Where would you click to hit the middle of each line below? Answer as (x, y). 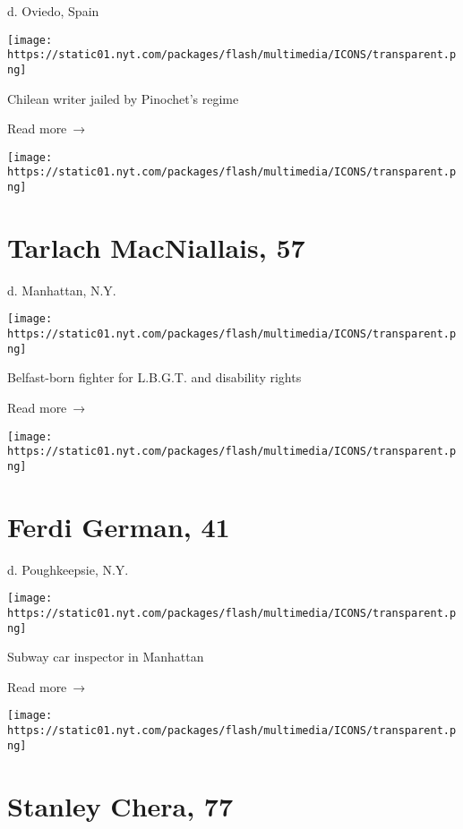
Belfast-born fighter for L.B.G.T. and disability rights (154, 377)
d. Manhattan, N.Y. (62, 290)
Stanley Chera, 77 (120, 805)
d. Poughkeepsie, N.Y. (68, 569)
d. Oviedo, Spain (53, 11)
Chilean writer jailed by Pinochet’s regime (123, 98)
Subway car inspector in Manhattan (106, 657)
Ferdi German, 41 (119, 526)
